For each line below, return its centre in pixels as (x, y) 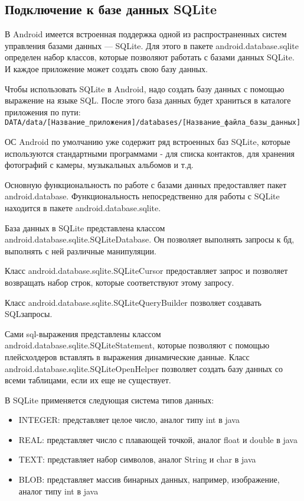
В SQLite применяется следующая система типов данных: (109, 400)
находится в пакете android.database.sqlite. (83, 207)
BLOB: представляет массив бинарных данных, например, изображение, (149, 479)
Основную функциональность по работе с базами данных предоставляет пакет (146, 184)
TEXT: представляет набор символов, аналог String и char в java (137, 459)
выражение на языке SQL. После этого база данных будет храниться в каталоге (148, 100)
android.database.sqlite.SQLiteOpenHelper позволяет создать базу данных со (144, 368)
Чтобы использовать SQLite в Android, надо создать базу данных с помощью (145, 88)
